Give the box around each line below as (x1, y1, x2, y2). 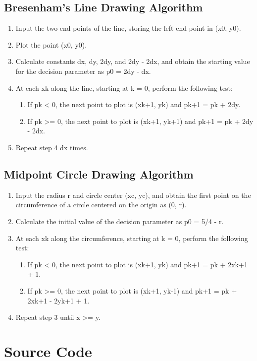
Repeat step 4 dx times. (15, 142, 88, 152)
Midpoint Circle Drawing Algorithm (4, 166, 194, 181)
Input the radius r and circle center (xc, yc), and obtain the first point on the (15, 189, 251, 200)
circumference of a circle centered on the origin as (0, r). (15, 199, 187, 210)
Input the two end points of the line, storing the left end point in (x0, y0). (15, 23, 241, 33)
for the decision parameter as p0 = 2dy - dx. (15, 65, 151, 76)
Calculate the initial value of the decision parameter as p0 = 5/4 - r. (15, 216, 224, 226)
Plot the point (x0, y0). (15, 39, 87, 50)
